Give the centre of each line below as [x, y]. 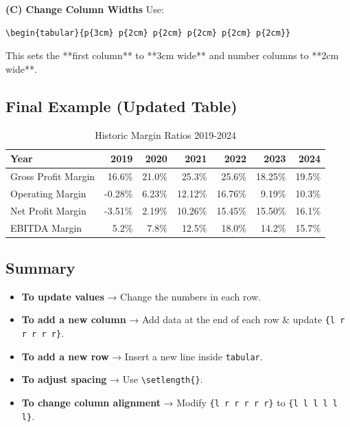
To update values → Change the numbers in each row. [141, 296]
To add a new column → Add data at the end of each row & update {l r [183, 319]
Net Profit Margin [48, 210]
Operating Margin [48, 193]
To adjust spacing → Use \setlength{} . [112, 379]
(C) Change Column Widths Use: [85, 9]
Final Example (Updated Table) [121, 106]
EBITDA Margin [46, 227]
